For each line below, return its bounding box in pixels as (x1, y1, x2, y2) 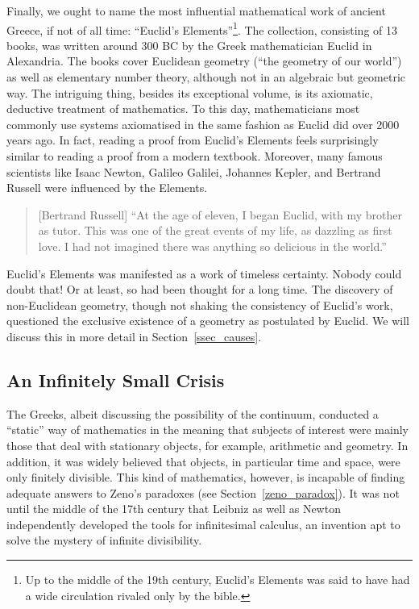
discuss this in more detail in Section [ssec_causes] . (6, 327, 262, 344)
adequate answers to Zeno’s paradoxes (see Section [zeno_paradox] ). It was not (6, 484, 400, 501)
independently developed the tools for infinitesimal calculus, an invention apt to (6, 515, 400, 532)
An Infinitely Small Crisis (6, 367, 225, 392)
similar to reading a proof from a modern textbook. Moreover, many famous (6, 148, 383, 164)
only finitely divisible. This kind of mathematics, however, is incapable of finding (6, 469, 405, 486)
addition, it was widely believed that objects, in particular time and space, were (6, 453, 400, 469)
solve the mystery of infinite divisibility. (6, 532, 202, 549)
